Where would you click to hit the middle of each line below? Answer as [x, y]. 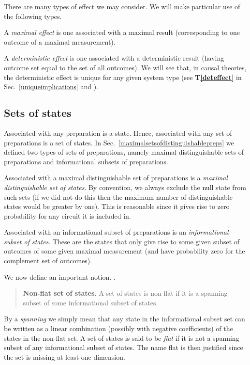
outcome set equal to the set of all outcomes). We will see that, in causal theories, [125, 67]
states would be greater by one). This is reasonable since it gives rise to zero [117, 206]
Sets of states [38, 113]
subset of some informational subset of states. [90, 302]
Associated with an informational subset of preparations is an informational [116, 232]
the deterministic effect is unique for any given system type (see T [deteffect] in [123, 77]
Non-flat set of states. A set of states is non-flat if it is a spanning [125, 293]
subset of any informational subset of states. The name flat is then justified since [124, 347]
